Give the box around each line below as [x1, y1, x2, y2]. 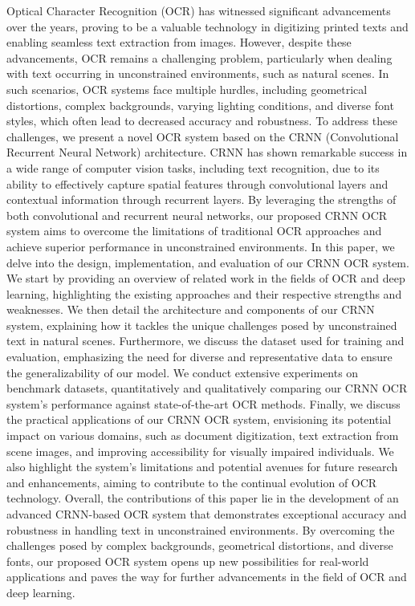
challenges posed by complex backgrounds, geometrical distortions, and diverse [6, 537, 393, 554]
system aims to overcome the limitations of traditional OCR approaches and [6, 222, 382, 239]
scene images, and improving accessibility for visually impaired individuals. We [6, 442, 394, 459]
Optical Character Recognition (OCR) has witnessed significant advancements [6, 2, 391, 18]
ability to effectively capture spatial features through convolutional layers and [6, 175, 389, 192]
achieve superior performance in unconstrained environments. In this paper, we [6, 238, 395, 254]
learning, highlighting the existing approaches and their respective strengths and [6, 285, 402, 302]
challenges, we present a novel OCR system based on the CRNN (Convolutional [6, 128, 399, 144]
